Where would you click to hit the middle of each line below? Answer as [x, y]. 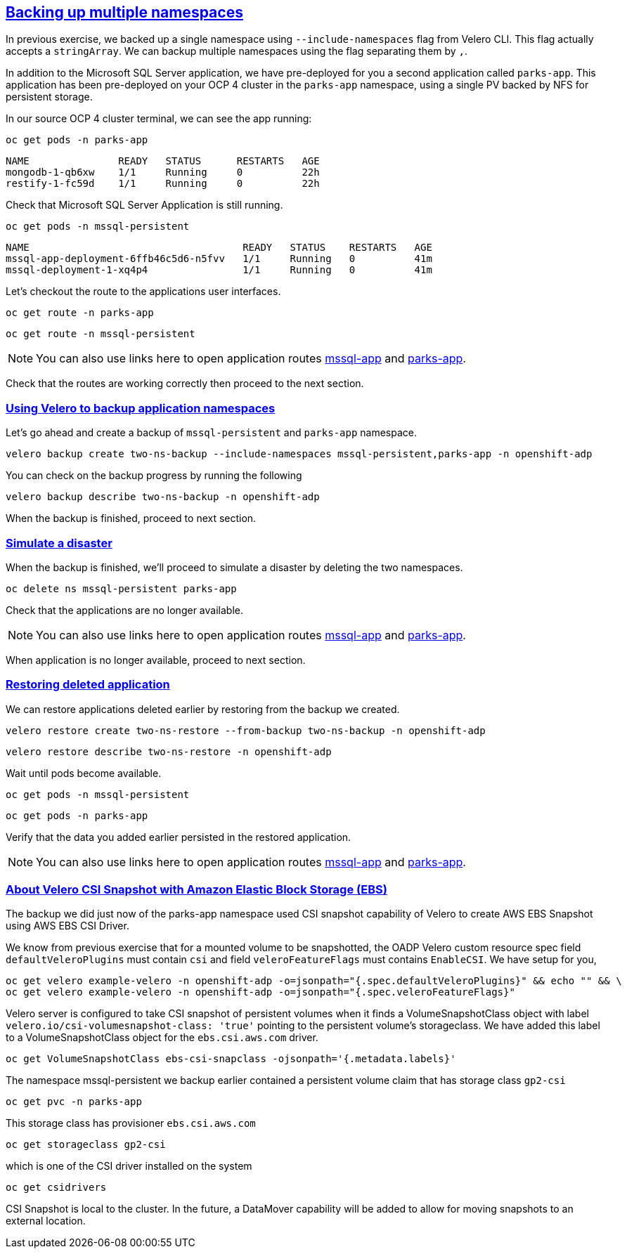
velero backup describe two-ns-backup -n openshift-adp [163, 497]
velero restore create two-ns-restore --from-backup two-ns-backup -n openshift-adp [246, 730]
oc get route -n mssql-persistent [101, 334]
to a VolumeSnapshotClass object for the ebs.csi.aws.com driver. [162, 1038]
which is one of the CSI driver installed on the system [129, 1166]
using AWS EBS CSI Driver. [67, 926]
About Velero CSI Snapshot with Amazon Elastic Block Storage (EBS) [196, 890]
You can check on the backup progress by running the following [154, 476]
